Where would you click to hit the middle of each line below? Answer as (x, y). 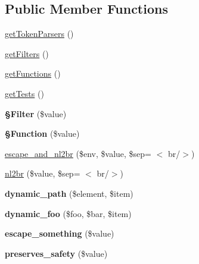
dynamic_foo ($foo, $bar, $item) (68, 213)
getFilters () (27, 53)
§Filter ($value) (36, 113)
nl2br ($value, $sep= (43, 173)
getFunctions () (33, 73)
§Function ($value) (42, 133)
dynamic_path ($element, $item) (69, 193)
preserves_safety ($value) (56, 253)
